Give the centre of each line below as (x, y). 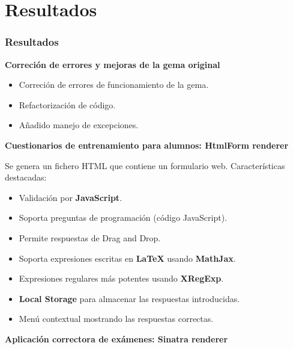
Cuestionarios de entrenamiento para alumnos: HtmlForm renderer (147, 145)
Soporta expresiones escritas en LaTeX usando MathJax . (127, 258)
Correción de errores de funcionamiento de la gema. (114, 85)
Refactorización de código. (67, 104)
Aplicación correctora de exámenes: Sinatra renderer (116, 338)
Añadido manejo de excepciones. (79, 125)
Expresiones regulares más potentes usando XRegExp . (121, 278)
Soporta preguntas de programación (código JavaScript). (123, 218)
